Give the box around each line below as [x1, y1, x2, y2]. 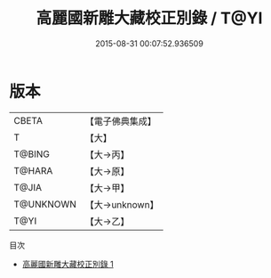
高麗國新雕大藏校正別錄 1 [21, 258, 114, 269]
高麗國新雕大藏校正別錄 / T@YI [36, 8, 263, 29]
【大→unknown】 [84, 198, 159, 210]
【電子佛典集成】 [84, 115, 157, 127]
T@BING [13, 148, 51, 160]
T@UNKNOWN [13, 198, 77, 210]
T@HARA [13, 164, 53, 176]
